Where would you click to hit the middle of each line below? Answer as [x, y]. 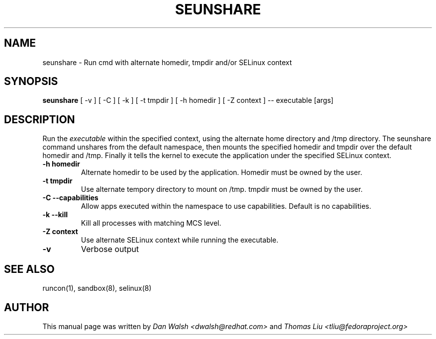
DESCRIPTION [40, 119]
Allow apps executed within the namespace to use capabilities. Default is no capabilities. [226, 206]
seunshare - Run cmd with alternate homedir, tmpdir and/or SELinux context [167, 62]
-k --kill [55, 215]
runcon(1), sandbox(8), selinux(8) [97, 288]
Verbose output [110, 249]
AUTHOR [27, 307]
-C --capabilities [70, 198]
